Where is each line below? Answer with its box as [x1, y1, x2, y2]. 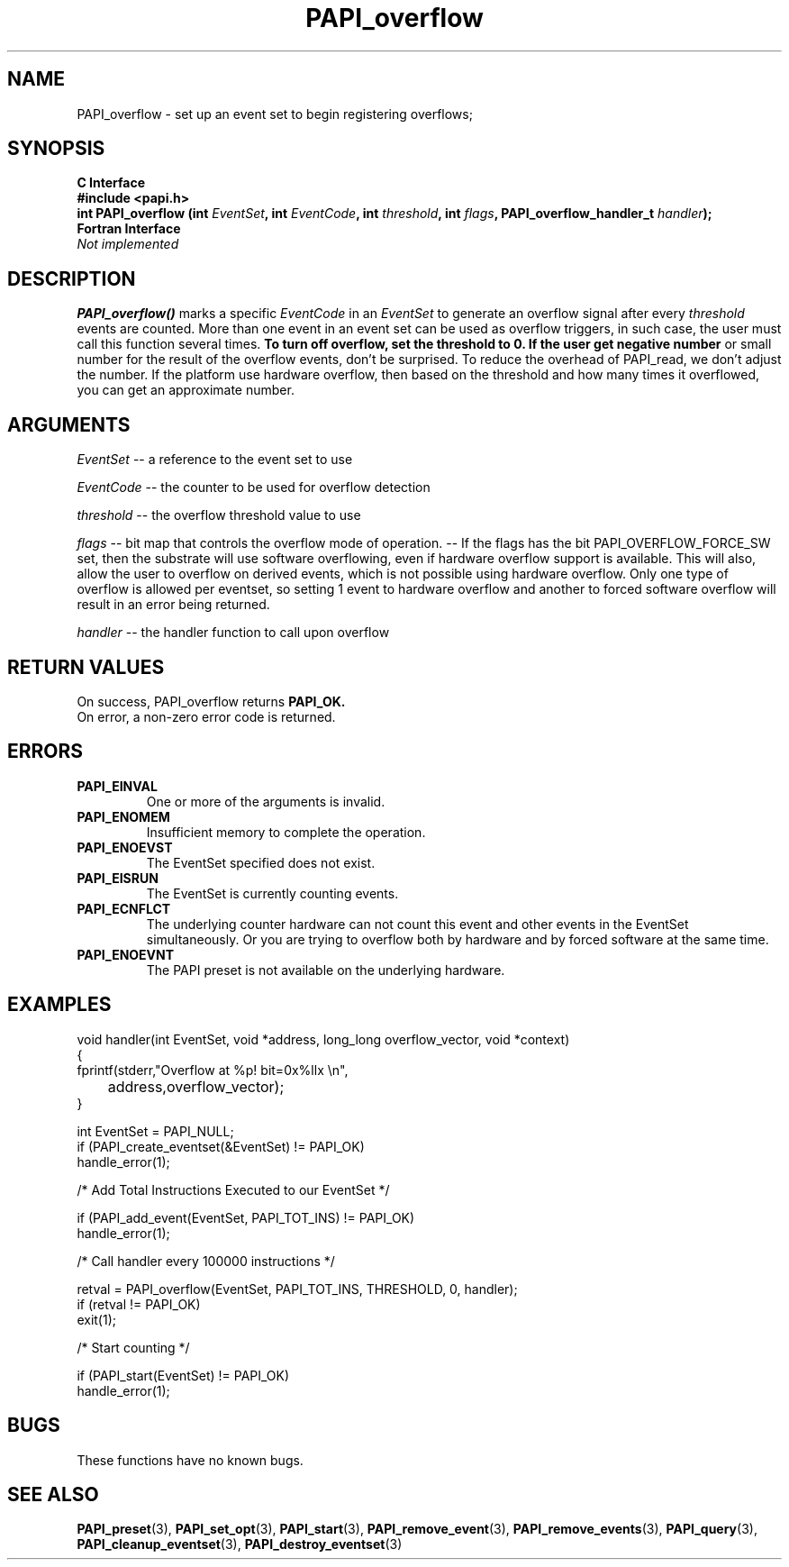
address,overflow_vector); [107, 1077, 285, 1096]
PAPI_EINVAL [77, 778, 158, 794]
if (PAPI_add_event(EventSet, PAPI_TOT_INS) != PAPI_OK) [77, 1209, 415, 1225]
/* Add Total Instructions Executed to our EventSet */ [77, 1181, 390, 1198]
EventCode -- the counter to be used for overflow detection [77, 479, 431, 496]
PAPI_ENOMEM [77, 808, 170, 824]
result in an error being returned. [77, 597, 270, 613]
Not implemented [77, 236, 179, 252]
